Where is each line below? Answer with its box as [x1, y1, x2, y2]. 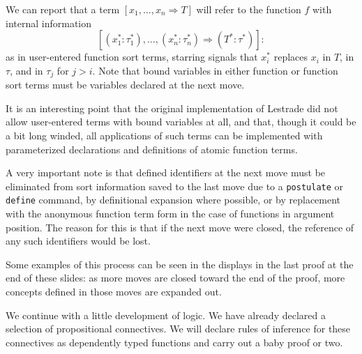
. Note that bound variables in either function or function [92, 63, 338, 77]
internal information [6, 15, 92, 30]
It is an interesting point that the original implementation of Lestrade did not [6, 100, 338, 115]
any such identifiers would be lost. [6, 233, 151, 248]
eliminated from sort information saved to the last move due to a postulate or [6, 178, 344, 193]
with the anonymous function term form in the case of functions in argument [6, 206, 335, 221]
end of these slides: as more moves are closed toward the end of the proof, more [6, 270, 345, 285]
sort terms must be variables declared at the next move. [6, 77, 245, 92]
